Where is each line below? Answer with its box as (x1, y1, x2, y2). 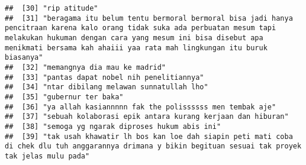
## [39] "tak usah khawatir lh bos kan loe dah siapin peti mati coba (5, 132, 293, 141)
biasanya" (5, 53, 43, 62)
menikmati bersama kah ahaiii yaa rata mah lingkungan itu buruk (5, 43, 268, 52)
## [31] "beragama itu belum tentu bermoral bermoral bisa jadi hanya (5, 14, 293, 22)
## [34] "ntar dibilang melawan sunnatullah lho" (5, 83, 208, 92)
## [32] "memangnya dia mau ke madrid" (5, 63, 166, 72)
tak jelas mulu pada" (5, 151, 90, 160)
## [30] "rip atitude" (5, 4, 98, 12)
